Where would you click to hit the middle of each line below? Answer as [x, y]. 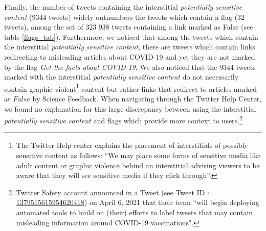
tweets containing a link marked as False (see [182, 27]
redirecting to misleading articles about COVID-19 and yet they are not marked [130, 56]
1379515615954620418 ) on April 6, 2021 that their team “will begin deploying [138, 202]
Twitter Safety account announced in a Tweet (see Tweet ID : [113, 192]
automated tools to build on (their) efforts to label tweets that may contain [135, 212]
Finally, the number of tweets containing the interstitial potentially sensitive [123, 7]
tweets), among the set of [44, 27]
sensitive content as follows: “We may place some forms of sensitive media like [138, 155]
